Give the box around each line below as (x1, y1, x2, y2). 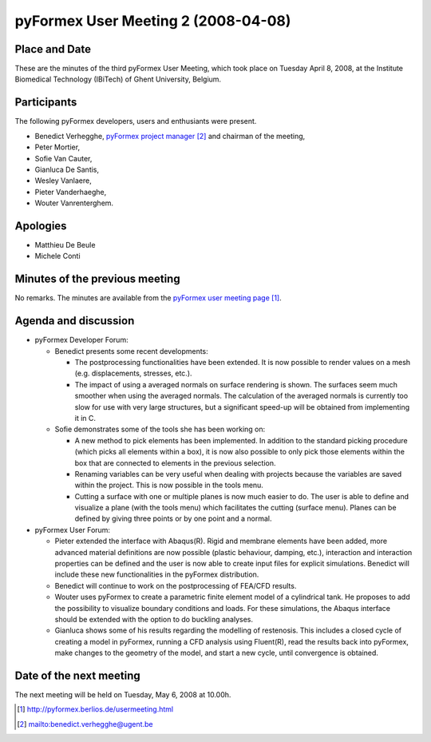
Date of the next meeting (14, 669, 141, 682)
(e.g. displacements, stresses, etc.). (74, 368, 192, 379)
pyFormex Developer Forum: (34, 335, 129, 345)
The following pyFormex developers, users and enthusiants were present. (14, 117, 257, 126)
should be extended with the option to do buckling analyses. (54, 614, 254, 624)
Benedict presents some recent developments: (54, 346, 209, 355)
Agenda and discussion (14, 314, 135, 327)
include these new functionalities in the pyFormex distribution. (54, 569, 259, 579)
